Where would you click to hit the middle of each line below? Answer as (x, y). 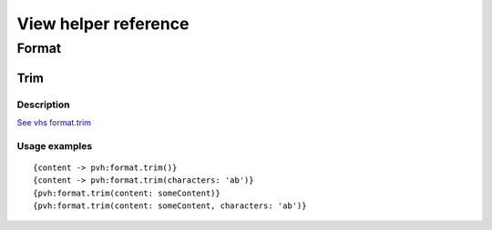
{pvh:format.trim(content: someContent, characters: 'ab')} (170, 206)
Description (43, 105)
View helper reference (103, 24)
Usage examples (55, 145)
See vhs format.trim (54, 122)
